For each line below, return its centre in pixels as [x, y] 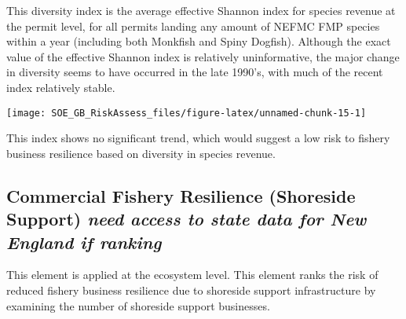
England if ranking [84, 242]
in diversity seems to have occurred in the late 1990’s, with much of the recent [195, 72]
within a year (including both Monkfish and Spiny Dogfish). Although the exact [199, 41]
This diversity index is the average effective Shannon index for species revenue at [201, 10]
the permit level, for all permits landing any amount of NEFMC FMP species [193, 26]
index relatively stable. [61, 87]
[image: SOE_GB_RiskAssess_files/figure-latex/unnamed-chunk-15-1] [187, 113]
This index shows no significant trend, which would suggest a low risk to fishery [198, 138]
